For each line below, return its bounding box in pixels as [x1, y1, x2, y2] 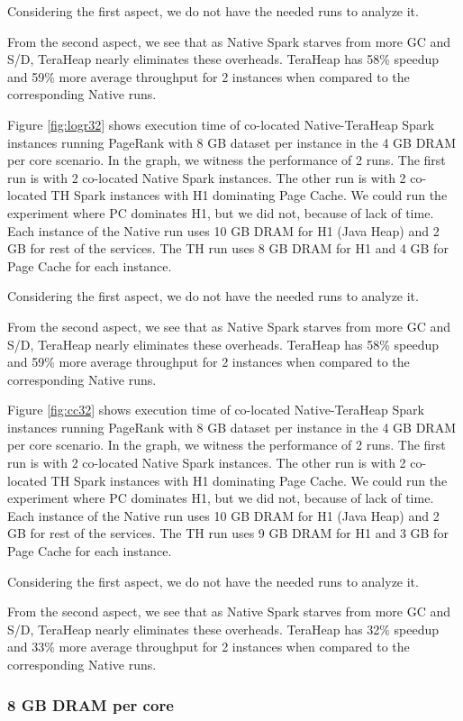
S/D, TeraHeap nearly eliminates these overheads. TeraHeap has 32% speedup [7, 619, 440, 638]
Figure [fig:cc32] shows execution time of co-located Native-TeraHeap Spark [7, 400, 424, 419]
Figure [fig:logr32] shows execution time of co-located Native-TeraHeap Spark [7, 114, 434, 133]
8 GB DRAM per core [7, 693, 174, 716]
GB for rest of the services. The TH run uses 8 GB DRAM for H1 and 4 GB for [7, 239, 449, 258]
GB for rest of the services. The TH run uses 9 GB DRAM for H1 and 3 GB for [7, 524, 449, 543]
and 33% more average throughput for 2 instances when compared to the [7, 637, 410, 656]
